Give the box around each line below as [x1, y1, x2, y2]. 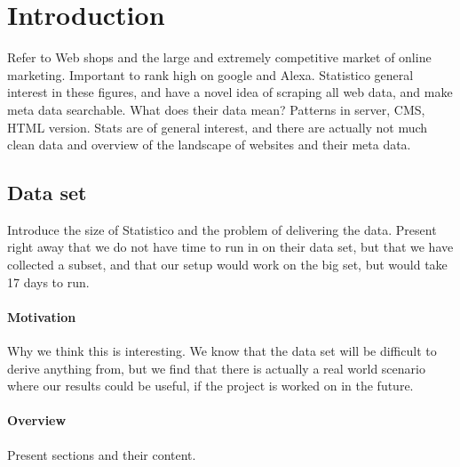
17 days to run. [7, 272, 90, 291]
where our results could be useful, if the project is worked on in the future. [7, 376, 414, 395]
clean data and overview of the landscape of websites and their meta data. [7, 135, 411, 154]
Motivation [7, 307, 76, 326]
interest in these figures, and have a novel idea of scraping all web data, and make [7, 83, 453, 101]
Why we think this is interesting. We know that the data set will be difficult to [7, 342, 437, 360]
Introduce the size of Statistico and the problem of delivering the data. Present [7, 220, 437, 238]
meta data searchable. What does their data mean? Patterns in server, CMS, [7, 100, 425, 118]
